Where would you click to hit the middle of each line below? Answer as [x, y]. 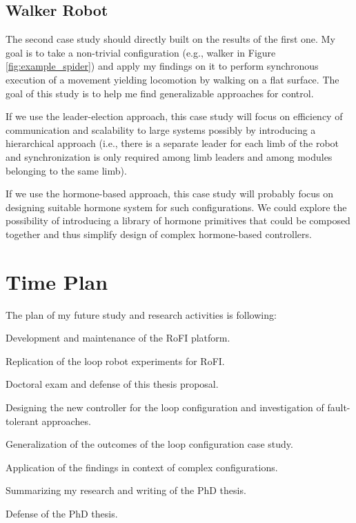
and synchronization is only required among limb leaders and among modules [169, 156]
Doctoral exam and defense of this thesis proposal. [112, 384]
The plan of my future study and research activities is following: [141, 314]
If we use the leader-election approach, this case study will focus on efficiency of [174, 116]
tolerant [22, 421]
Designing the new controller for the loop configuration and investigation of [165, 407]
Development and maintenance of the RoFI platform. [118, 338]
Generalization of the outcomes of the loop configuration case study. [149, 444]
